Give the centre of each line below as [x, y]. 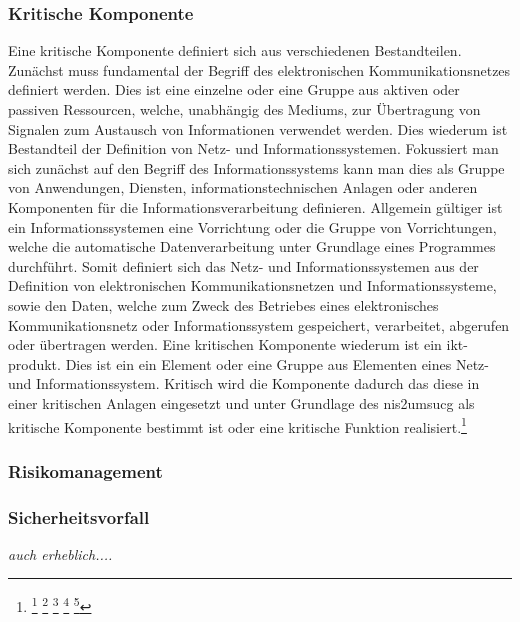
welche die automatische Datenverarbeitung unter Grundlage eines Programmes [252, 246]
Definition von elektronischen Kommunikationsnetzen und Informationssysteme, [252, 285]
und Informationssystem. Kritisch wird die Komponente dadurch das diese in [244, 383]
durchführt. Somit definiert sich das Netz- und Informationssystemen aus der [243, 265]
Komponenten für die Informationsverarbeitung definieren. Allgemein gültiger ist [255, 206]
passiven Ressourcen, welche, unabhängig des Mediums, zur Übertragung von [244, 109]
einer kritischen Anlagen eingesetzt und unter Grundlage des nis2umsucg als [241, 402]
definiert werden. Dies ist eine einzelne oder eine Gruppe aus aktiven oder [234, 89]
